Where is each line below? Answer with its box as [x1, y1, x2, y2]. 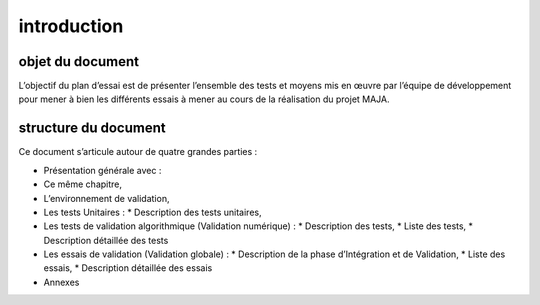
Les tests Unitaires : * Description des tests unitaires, [43, 206, 262, 218]
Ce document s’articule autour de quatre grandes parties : [18, 146, 258, 158]
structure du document [18, 120, 166, 137]
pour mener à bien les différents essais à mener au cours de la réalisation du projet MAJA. [18, 93, 390, 105]
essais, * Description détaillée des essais [43, 262, 213, 274]
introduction [18, 15, 124, 37]
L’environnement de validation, [43, 192, 170, 204]
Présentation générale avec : [43, 164, 162, 176]
